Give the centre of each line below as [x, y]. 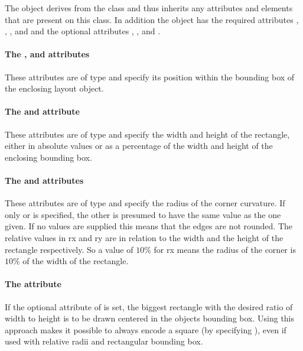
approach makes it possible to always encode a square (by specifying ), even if [146, 329]
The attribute [33, 284]
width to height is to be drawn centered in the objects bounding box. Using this [150, 318]
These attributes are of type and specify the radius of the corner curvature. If [145, 203]
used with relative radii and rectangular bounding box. [104, 341]
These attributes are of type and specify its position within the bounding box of [150, 77]
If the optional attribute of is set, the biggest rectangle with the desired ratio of [149, 306]
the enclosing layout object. [54, 88]
